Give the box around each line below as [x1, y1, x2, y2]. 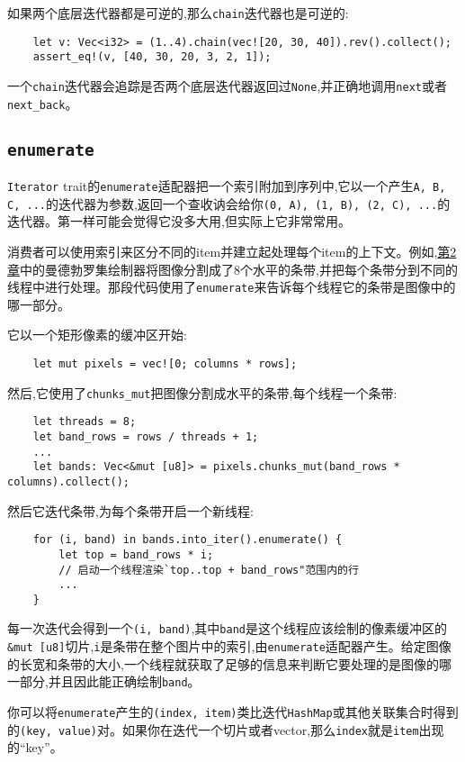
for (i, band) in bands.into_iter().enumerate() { [32, 533, 343, 547]
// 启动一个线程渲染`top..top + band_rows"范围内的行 [58, 563, 359, 576]
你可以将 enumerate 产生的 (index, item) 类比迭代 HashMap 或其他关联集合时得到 [7, 703, 459, 721]
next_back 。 [7, 94, 78, 113]
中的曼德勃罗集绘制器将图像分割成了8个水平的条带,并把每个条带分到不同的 [20, 259, 458, 278]
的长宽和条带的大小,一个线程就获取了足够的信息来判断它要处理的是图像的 [7, 654, 439, 673]
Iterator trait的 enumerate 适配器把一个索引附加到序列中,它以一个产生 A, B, [7, 177, 446, 195]
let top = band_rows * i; [58, 548, 214, 561]
